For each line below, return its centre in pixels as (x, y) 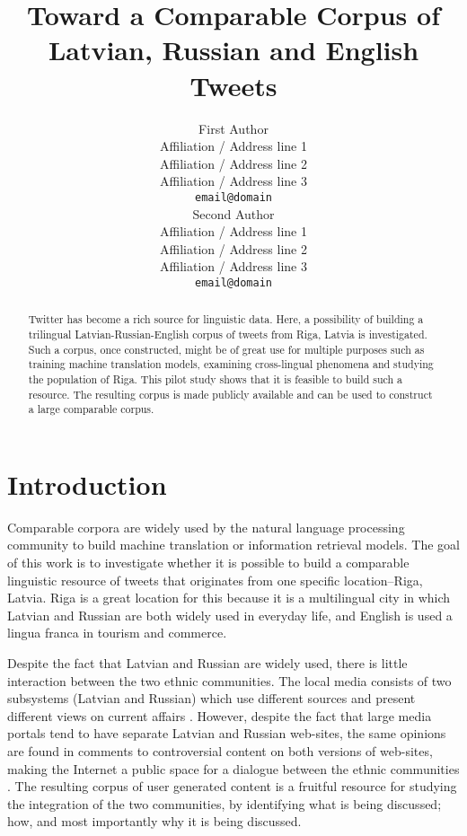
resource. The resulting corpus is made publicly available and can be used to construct (230, 394)
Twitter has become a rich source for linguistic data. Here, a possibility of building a (226, 319)
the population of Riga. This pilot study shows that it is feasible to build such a (215, 378)
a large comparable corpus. (91, 409)
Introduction (87, 484)
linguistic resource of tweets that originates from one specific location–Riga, (215, 580)
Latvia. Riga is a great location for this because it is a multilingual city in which (229, 598)
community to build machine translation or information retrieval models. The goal (233, 545)
